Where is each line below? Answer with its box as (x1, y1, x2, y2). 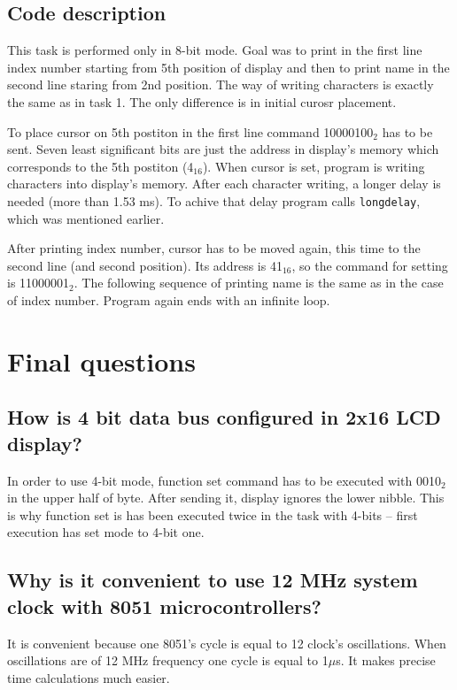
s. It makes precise (336, 651, 436, 670)
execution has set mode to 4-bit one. (7, 523, 205, 541)
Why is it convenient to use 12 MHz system (7, 566, 418, 594)
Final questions (7, 342, 196, 379)
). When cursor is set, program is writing (202, 157, 425, 175)
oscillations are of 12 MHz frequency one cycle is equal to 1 (7, 651, 329, 670)
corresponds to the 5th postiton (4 (7, 157, 194, 175)
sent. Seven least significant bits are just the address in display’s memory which (7, 140, 439, 158)
